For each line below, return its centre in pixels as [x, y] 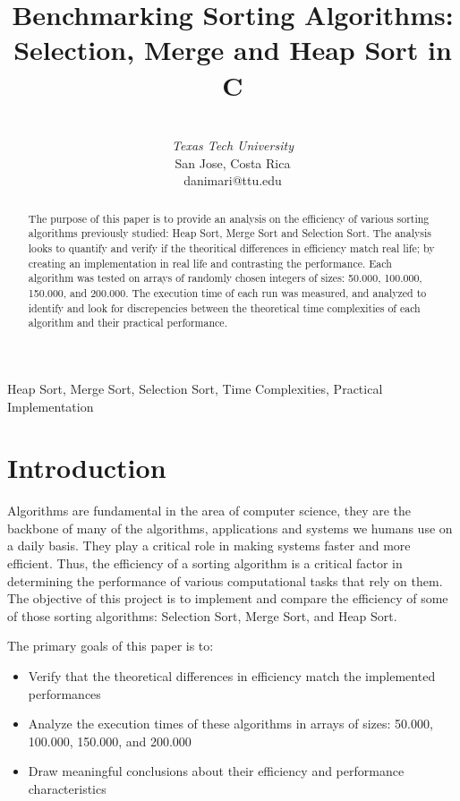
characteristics [67, 788]
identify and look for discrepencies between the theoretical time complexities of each [224, 307]
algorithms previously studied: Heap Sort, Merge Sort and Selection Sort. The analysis [230, 233]
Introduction [87, 468]
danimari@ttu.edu [233, 180]
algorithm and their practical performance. [128, 323]
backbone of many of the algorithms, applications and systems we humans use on [230, 528]
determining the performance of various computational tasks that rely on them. [225, 580]
